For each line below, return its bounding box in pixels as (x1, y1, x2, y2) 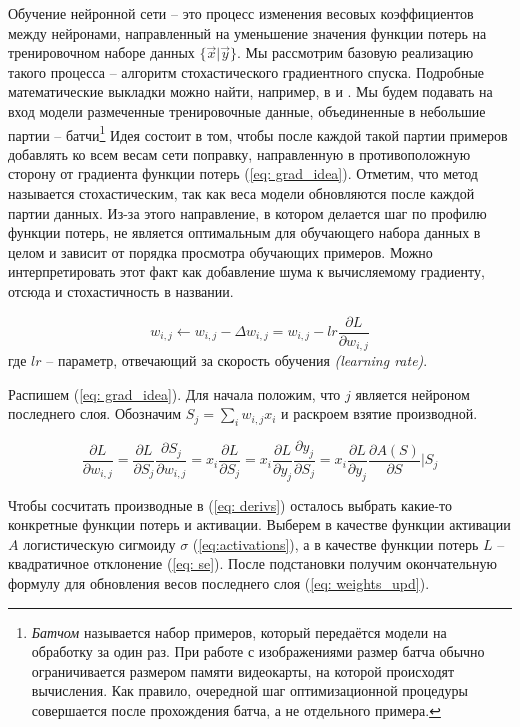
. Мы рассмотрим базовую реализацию (237, 42, 474, 63)
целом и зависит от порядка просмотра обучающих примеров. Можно (8, 241, 433, 262)
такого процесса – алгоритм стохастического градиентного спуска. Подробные (8, 61, 485, 82)
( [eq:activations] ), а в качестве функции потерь (192, 533, 479, 554)
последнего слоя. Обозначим (8, 403, 182, 424)
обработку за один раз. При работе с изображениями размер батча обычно (31, 641, 485, 662)
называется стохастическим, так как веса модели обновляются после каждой (8, 183, 475, 203)
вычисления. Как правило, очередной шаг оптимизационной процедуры (31, 680, 468, 701)
